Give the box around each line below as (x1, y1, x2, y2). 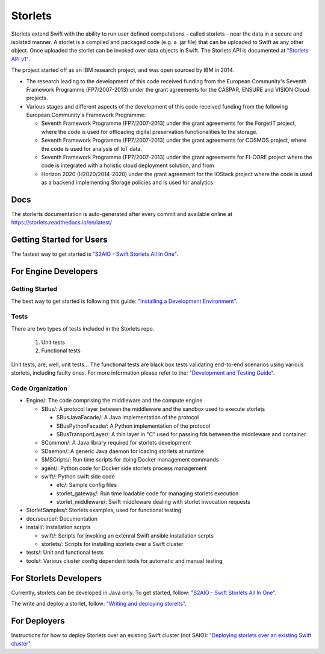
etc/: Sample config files (56, 481, 117, 489)
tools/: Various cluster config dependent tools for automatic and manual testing (26, 557, 223, 564)
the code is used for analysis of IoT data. (41, 145, 143, 152)
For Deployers (11, 615, 66, 626)
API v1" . (11, 55, 30, 63)
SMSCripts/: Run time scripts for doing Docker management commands (41, 456, 219, 463)
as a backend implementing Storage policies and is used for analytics (41, 179, 214, 186)
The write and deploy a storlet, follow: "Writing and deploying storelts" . (11, 600, 187, 608)
